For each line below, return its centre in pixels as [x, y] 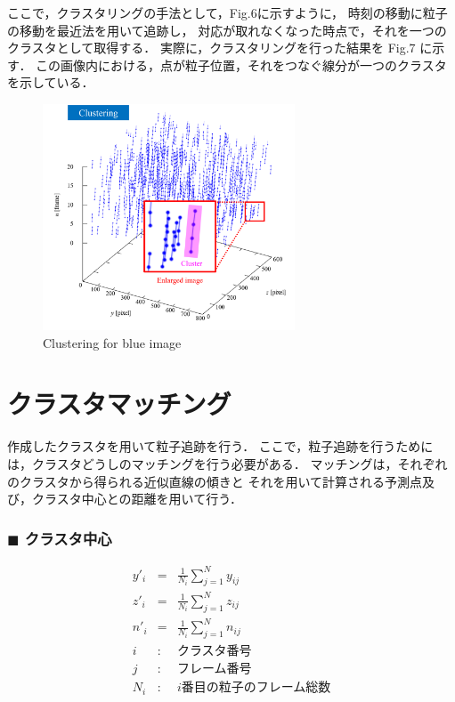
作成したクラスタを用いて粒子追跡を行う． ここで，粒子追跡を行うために [220, 446]
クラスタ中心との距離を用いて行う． [137, 499]
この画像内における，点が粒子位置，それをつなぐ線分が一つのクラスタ [241, 65]
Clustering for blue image [112, 342]
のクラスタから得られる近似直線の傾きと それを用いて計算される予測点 [215, 481]
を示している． [51, 82]
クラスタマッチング [119, 403]
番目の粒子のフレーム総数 [256, 688]
